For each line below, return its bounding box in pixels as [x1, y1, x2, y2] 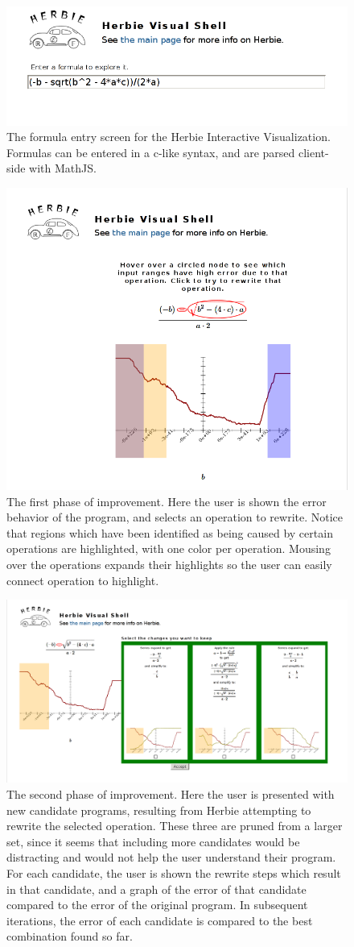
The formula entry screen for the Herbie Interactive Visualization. [6, 128, 331, 145]
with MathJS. [29, 160, 97, 177]
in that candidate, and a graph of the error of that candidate [6, 880, 307, 897]
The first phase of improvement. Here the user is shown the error [6, 492, 327, 509]
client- [298, 143, 329, 160]
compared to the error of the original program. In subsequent [6, 896, 308, 913]
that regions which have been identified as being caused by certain [6, 524, 333, 541]
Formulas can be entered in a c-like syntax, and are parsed [6, 143, 295, 160]
